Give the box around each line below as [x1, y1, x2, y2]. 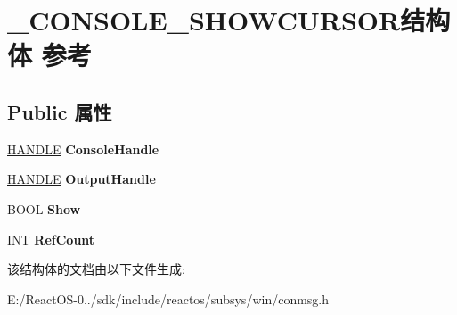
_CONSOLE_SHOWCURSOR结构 [7, 2, 451, 38]
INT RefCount [7, 229, 95, 248]
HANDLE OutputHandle [7, 170, 156, 188]
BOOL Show [7, 199, 81, 218]
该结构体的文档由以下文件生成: [7, 260, 185, 278]
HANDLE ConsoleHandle [7, 139, 159, 158]
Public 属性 [7, 97, 112, 125]
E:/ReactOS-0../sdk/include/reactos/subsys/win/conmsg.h [7, 289, 330, 308]
